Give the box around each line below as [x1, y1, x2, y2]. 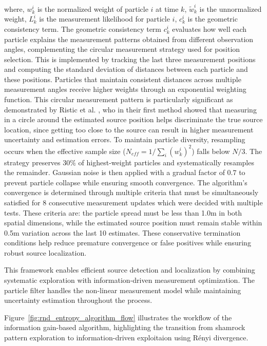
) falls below [192, 145, 230, 156]
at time [156, 3, 179, 14]
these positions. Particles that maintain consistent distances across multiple [4, 73, 241, 84]
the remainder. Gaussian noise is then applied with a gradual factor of [4, 167, 225, 178]
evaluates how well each [172, 23, 247, 34]
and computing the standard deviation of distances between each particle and [4, 64, 248, 74]
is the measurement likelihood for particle [39, 13, 170, 24]
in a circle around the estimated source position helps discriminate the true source [4, 114, 263, 125]
